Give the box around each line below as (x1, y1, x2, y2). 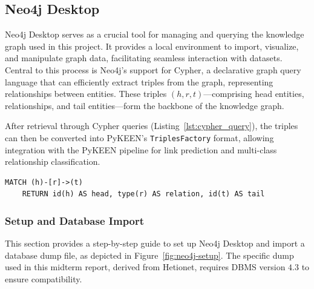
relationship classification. (5, 155, 100, 168)
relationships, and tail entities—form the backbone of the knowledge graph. (5, 99, 284, 111)
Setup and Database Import (5, 213, 145, 228)
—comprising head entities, (203, 87, 304, 100)
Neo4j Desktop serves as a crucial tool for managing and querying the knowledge (5, 28, 304, 41)
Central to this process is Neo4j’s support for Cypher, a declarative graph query (5, 63, 301, 76)
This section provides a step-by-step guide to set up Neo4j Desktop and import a (5, 237, 305, 250)
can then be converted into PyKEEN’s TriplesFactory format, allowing (5, 131, 274, 144)
